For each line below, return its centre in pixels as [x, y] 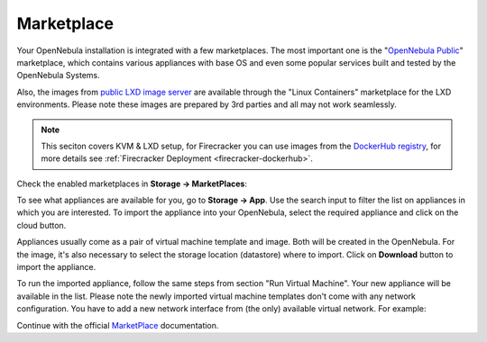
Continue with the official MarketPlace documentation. [118, 325]
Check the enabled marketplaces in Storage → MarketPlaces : [132, 184]
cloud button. [41, 225]
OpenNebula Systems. [58, 76]
